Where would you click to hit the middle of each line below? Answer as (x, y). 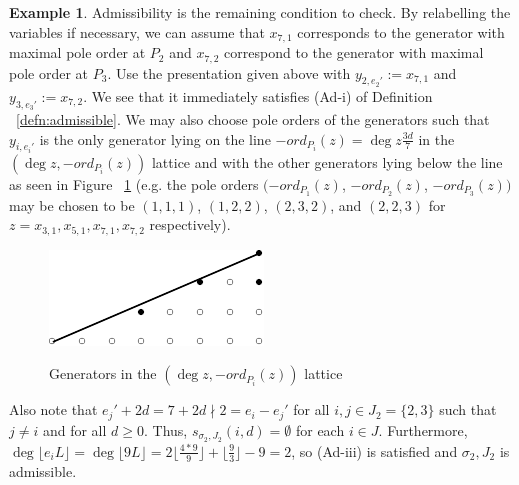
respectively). (190, 224)
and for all (74, 429)
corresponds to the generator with (401, 31)
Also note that (53, 409)
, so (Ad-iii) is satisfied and (374, 450)
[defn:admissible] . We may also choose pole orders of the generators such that (253, 118)
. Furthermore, (423, 429)
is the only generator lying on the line (155, 138)
